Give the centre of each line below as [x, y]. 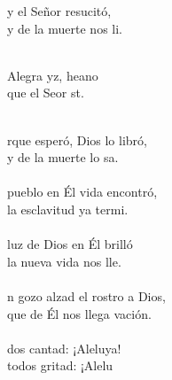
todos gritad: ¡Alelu [60, 365]
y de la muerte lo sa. [63, 157]
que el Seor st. [46, 93]
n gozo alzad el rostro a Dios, [86, 295]
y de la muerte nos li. [65, 28]
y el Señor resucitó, [59, 11]
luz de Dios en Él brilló [70, 244]
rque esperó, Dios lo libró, [77, 140]
